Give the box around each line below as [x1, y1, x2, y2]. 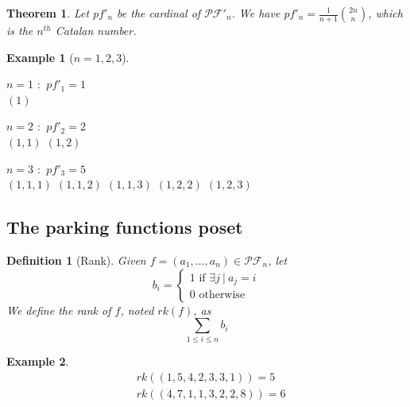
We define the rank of [6, 301, 111, 318]
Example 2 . [6, 353, 69, 370]
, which [368, 5, 403, 21]
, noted [120, 301, 154, 318]
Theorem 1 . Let [6, 5, 90, 21]
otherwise [199, 289, 246, 301]
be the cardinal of [117, 5, 201, 21]
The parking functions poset [6, 215, 243, 239]
